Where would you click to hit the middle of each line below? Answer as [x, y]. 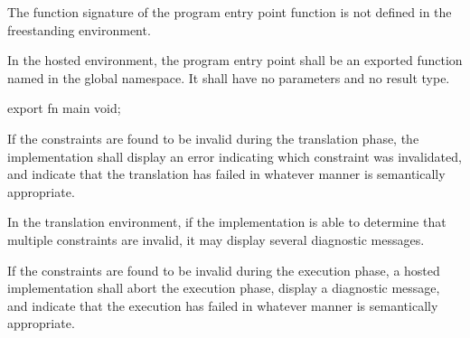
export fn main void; [64, 108]
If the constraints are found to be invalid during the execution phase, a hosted [224, 270]
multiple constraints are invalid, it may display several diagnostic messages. [216, 239]
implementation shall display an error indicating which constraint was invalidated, [235, 156]
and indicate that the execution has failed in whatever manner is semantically [223, 305]
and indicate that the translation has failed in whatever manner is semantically [226, 174]
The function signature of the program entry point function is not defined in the [230, 12]
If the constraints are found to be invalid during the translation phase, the [213, 138]
